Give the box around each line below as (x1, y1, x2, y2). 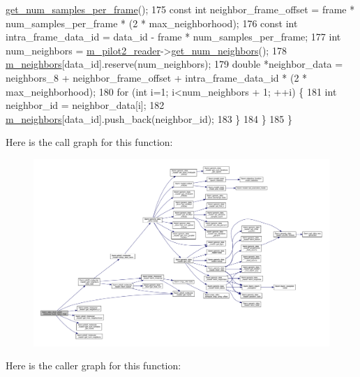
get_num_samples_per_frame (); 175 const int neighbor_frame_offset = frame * (6, 2, 355, 16)
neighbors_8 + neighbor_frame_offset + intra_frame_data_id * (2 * (6, 70, 308, 84)
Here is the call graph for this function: (6, 135, 173, 149)
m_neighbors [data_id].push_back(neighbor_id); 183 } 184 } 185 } (6, 111, 292, 126)
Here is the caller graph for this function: (6, 358, 181, 373)
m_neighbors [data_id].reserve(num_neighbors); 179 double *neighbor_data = (6, 57, 343, 71)
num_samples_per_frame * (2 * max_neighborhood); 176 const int (6, 15, 298, 30)
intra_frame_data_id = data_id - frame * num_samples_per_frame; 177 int (6, 29, 341, 44)
